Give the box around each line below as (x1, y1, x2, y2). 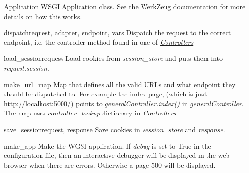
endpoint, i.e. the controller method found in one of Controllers (4, 37, 194, 47)
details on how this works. (4, 11, 82, 21)
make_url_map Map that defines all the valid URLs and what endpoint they (4, 79, 236, 89)
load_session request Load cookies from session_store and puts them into (4, 53, 223, 63)
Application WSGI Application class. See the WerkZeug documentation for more (4, 1, 246, 11)
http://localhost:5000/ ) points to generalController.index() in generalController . (4, 98, 244, 108)
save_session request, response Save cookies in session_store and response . (4, 124, 225, 134)
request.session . (4, 62, 49, 73)
